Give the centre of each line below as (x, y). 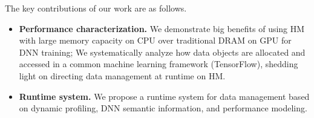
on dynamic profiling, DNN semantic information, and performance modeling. (163, 108)
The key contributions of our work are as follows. (96, 8)
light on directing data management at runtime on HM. (122, 75)
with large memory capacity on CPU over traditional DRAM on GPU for (155, 40)
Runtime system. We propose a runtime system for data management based (164, 96)
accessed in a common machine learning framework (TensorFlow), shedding (159, 64)
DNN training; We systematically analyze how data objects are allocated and (162, 52)
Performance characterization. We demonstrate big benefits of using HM (162, 28)
